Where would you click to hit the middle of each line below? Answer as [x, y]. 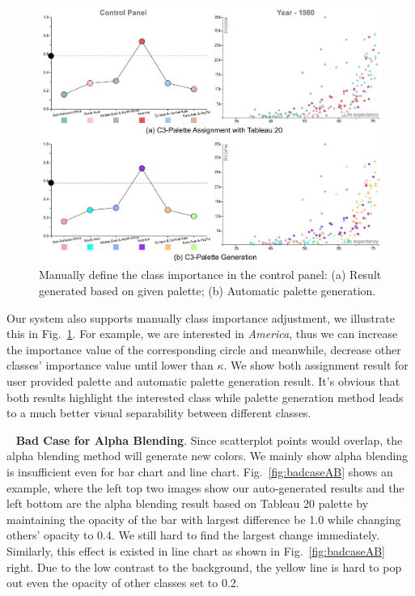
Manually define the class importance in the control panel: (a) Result [210, 275]
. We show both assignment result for [316, 365]
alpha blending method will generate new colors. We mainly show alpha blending [207, 456]
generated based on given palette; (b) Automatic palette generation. [207, 291]
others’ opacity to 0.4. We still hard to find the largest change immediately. [193, 535]
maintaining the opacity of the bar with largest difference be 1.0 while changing [204, 519]
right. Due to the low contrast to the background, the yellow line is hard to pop [204, 566]
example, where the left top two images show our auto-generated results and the [205, 487]
